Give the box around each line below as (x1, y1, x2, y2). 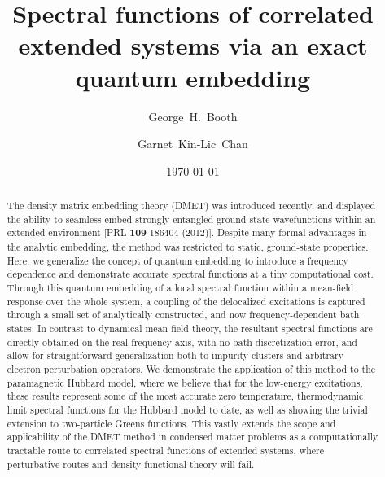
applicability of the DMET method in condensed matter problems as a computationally (7, 430, 378, 444)
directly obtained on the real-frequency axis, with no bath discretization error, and (7, 335, 357, 348)
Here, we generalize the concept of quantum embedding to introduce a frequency (7, 253, 348, 267)
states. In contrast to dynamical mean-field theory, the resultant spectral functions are (7, 321, 373, 335)
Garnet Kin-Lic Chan (138, 135, 248, 152)
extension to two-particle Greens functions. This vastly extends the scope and (7, 416, 336, 430)
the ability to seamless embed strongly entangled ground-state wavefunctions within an (7, 212, 376, 225)
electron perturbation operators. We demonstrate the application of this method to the (7, 361, 376, 375)
